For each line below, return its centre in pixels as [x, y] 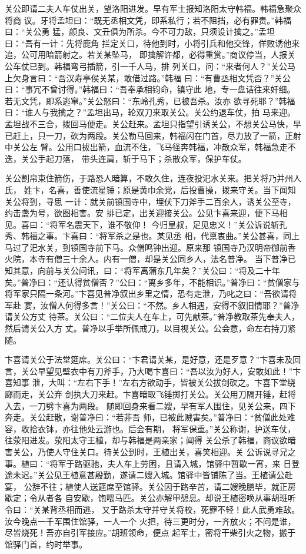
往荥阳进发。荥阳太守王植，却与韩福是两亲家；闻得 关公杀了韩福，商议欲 [146, 440]
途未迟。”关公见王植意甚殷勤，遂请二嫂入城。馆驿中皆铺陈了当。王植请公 [145, 475]
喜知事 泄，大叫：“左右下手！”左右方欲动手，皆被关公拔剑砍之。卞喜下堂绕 [150, 382]
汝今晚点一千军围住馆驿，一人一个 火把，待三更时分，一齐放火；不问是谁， [150, 521]
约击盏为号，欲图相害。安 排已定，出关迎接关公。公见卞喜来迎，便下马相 [146, 213]
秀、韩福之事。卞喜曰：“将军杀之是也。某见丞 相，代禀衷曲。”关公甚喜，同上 [152, 236]
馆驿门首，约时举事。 [46, 544]
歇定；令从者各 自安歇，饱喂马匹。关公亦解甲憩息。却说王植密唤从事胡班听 [150, 498]
